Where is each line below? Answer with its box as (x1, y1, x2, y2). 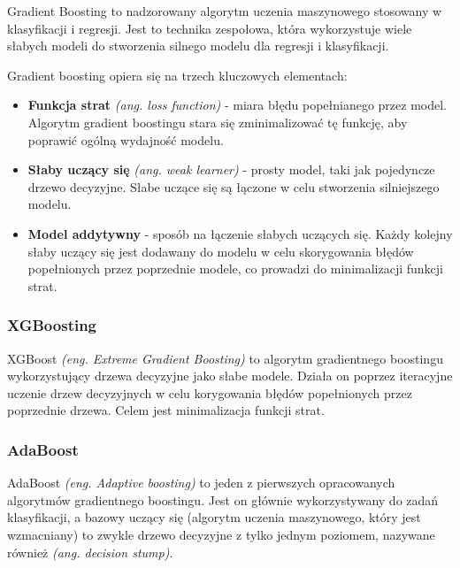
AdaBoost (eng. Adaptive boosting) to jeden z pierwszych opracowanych (7, 473, 395, 492)
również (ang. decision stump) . (7, 542, 173, 561)
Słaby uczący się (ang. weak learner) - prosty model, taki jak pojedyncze (27, 160, 435, 179)
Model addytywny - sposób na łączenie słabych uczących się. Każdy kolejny (27, 224, 453, 242)
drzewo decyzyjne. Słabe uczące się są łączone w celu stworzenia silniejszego (27, 177, 440, 196)
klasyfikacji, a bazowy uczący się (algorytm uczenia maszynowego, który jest (7, 508, 421, 526)
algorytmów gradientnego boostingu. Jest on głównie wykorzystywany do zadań (7, 490, 439, 509)
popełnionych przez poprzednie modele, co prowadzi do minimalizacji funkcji (27, 259, 443, 278)
